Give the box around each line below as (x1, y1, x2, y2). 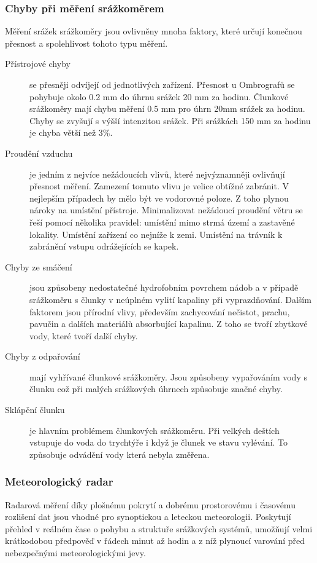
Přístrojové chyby (5, 57, 71, 70)
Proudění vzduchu (5, 146, 73, 159)
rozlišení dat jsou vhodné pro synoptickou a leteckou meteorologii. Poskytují (5, 510, 291, 523)
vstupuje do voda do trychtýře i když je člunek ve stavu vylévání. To (29, 436, 288, 449)
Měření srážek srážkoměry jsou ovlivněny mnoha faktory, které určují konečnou (5, 25, 302, 37)
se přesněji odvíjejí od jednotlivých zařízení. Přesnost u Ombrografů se (29, 78, 295, 90)
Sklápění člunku (5, 403, 65, 416)
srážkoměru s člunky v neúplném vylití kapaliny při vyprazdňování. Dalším (29, 293, 311, 305)
